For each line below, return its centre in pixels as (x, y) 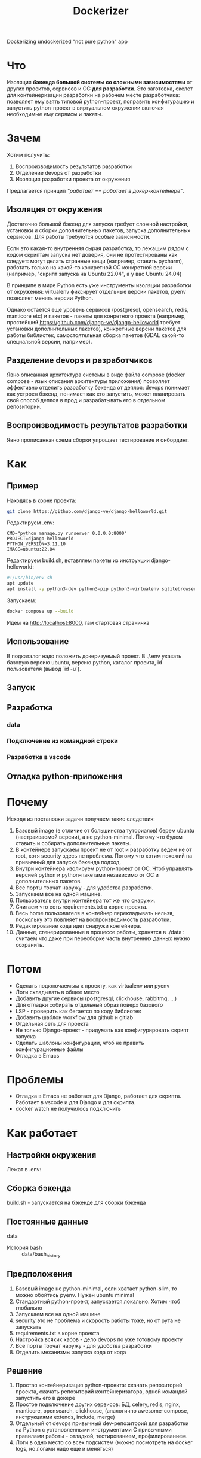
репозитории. (24, 406)
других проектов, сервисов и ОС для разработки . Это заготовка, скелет (100, 89)
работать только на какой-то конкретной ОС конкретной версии (89, 267)
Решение (25, 1371)
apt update (20, 584)
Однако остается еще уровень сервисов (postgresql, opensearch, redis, (98, 309)
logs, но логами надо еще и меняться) (64, 1449)
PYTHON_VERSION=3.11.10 (36, 544)
